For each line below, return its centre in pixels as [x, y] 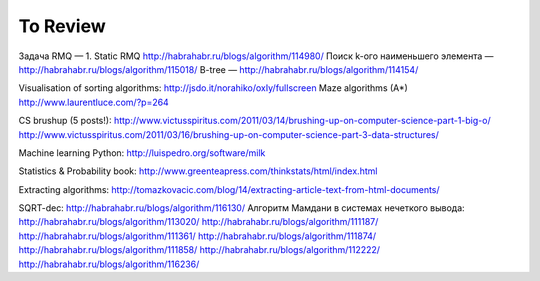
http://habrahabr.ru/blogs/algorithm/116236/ [109, 264]
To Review [62, 26]
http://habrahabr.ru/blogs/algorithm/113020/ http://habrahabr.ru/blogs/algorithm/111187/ [198, 222]
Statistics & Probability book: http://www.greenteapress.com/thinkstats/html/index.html [198, 171]
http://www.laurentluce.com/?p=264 [93, 102]
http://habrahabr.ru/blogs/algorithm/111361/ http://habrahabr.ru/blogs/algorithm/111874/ [197, 236]
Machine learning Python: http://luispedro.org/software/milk [142, 152]
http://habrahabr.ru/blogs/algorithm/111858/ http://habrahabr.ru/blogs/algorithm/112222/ [199, 250]
